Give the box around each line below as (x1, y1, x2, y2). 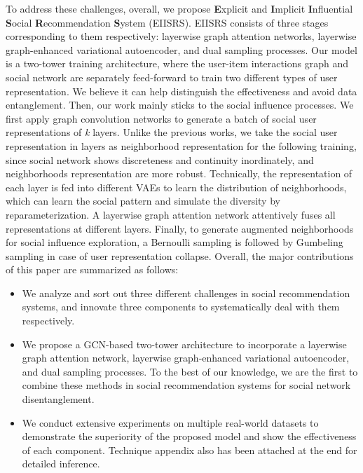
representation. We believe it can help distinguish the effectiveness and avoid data (6, 83, 357, 98)
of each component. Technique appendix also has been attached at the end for (22, 442, 357, 457)
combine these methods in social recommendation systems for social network (22, 378, 351, 392)
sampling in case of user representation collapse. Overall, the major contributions (6, 248, 354, 263)
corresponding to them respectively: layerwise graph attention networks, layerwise (6, 29, 357, 43)
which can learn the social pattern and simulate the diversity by (6, 193, 280, 208)
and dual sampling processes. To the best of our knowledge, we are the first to (22, 364, 358, 378)
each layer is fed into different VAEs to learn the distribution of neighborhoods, (6, 179, 347, 194)
